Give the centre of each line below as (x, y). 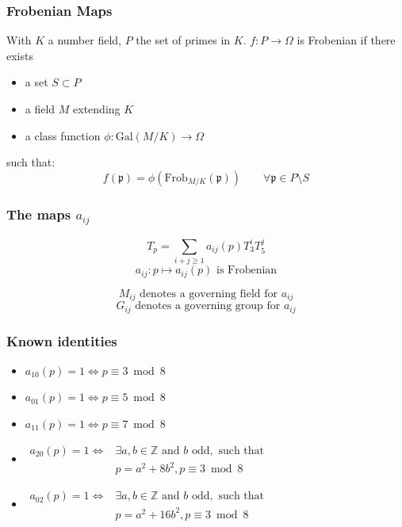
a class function (63, 135)
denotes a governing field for (209, 294)
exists (20, 55)
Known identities (62, 340)
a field (40, 109)
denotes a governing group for (208, 306)
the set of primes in (183, 40)
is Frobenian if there (346, 40)
